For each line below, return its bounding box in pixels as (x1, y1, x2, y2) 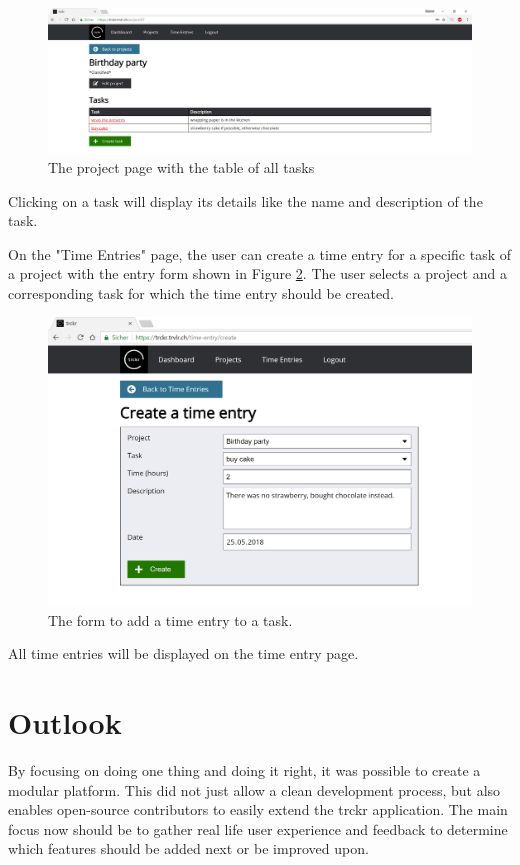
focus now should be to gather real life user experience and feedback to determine (8, 818, 508, 839)
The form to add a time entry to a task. (48, 609, 293, 630)
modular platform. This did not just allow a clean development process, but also (8, 779, 501, 800)
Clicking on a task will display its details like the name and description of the (8, 190, 483, 211)
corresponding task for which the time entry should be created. (8, 282, 394, 303)
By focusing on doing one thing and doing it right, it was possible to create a (8, 759, 481, 780)
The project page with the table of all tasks (48, 156, 315, 177)
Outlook (8, 702, 122, 743)
